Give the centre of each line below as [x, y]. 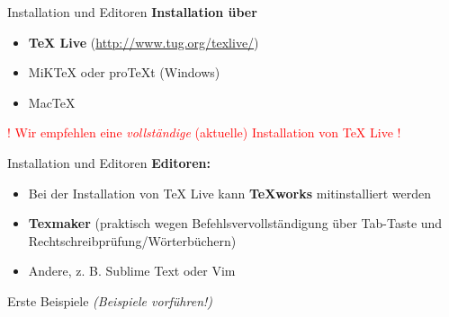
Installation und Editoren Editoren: [109, 162]
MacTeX [52, 102]
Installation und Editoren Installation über [132, 12]
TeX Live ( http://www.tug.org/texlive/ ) [144, 42]
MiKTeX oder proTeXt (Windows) [124, 72]
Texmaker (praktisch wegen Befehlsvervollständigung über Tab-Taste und [235, 223]
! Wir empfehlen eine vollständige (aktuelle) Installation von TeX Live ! [204, 132]
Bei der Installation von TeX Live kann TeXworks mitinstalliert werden [230, 193]
